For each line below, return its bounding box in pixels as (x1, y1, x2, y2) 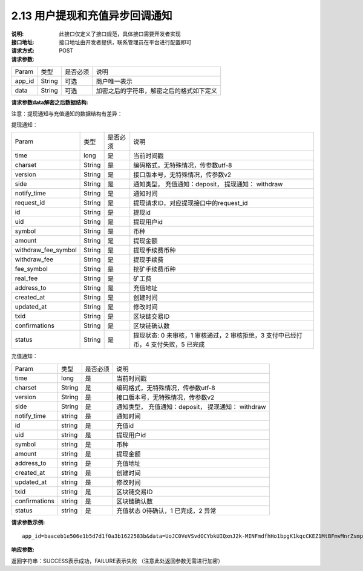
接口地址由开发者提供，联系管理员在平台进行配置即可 (59, 38, 192, 45)
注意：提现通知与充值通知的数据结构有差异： (11, 109, 123, 117)
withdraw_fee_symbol (15, 246, 77, 254)
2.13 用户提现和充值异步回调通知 (11, 9, 172, 22)
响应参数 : (11, 546, 34, 553)
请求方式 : (11, 47, 34, 54)
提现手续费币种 (133, 246, 176, 255)
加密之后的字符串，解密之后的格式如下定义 (96, 86, 218, 95)
